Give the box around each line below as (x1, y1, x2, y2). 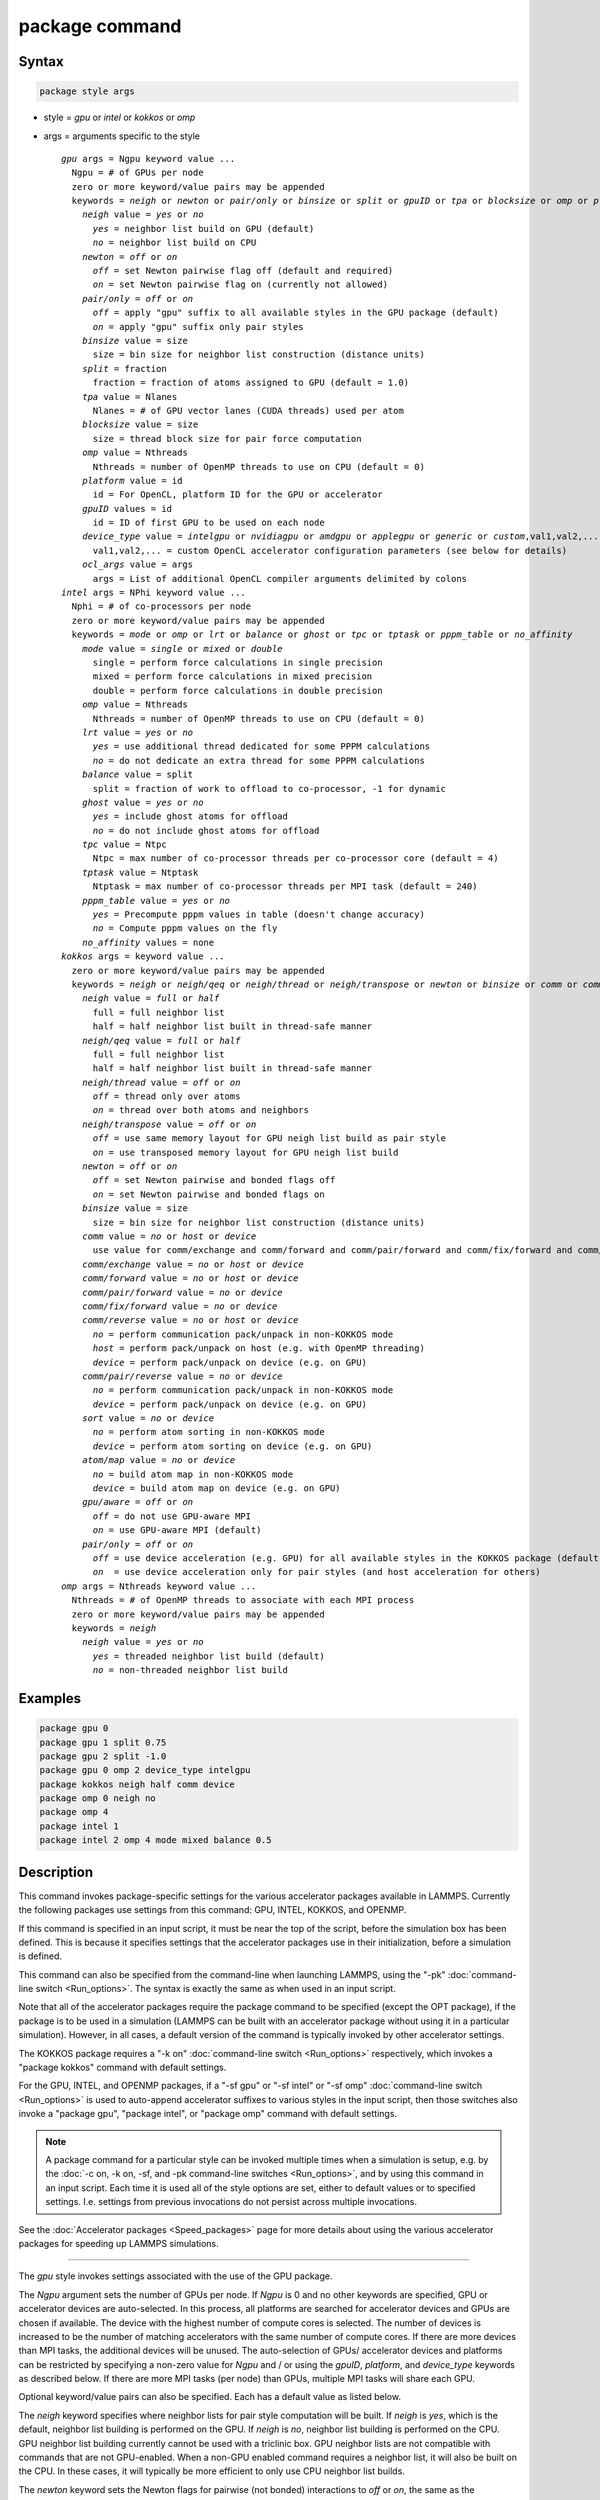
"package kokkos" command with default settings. (18, 2061, 227, 2074)
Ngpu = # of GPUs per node (71, 167, 204, 179)
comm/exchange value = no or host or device (81, 1258, 304, 1270)
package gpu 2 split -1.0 (39, 1750, 167, 1762)
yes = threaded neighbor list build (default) (92, 1650, 325, 1662)
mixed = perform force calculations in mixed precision (92, 671, 373, 682)
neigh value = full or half (81, 993, 220, 1004)
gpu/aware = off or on (81, 1496, 194, 1508)
